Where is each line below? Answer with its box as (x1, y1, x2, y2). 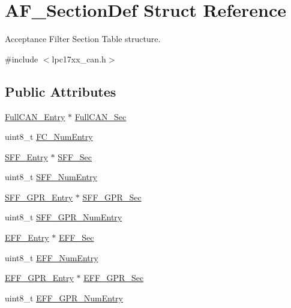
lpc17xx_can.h (52, 52, 106, 65)
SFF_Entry (5, 150, 48, 163)
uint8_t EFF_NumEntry (5, 251, 98, 264)
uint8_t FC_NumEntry (5, 130, 93, 143)
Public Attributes (5, 82, 116, 100)
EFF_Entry (5, 231, 49, 244)
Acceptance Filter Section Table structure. (5, 32, 161, 45)
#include (5, 52, 38, 65)
